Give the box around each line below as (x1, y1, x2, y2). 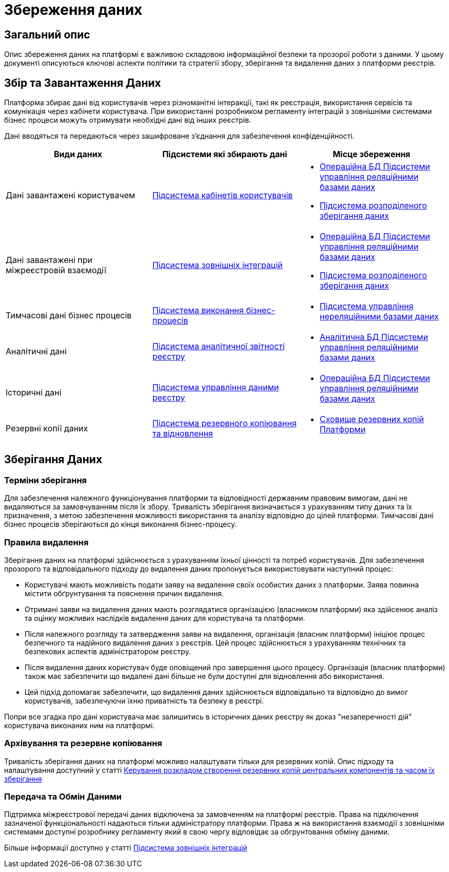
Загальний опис (4, 28, 90, 41)
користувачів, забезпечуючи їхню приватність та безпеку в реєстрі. (25, 696, 264, 705)
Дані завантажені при (6, 255, 93, 266)
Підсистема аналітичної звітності (152, 341, 285, 352)
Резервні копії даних (6, 423, 88, 434)
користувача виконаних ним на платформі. (4, 721, 155, 730)
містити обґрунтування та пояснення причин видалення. (25, 589, 224, 598)
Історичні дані (6, 387, 62, 398)
